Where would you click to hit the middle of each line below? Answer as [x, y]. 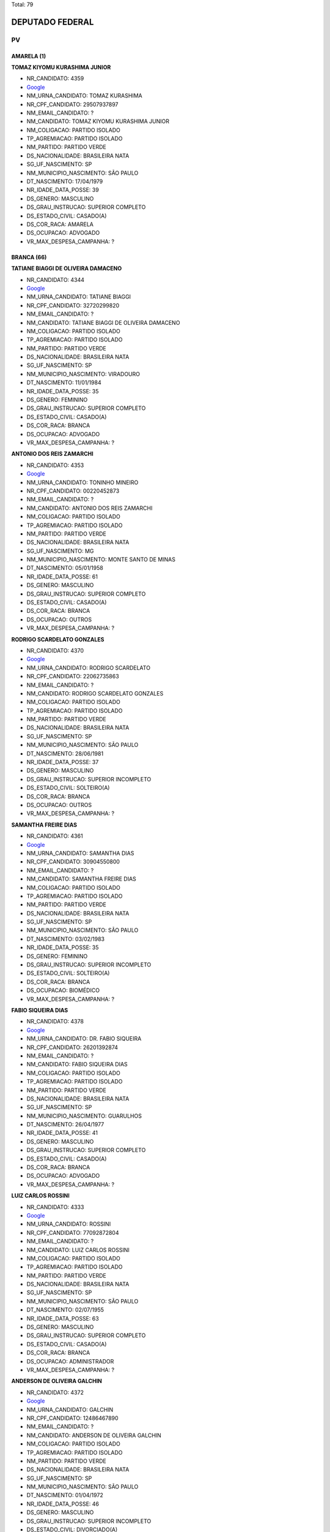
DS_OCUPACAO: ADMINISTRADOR [70, 1361]
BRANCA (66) [29, 257]
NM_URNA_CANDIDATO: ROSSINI [69, 1224]
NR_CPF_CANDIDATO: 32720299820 [73, 305]
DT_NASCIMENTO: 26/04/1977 [65, 1124]
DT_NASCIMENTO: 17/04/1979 [65, 181]
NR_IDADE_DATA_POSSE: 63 [63, 1318]
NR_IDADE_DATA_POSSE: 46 [63, 1504]
